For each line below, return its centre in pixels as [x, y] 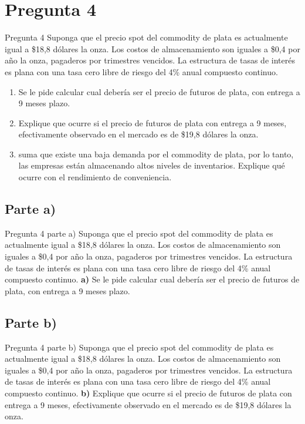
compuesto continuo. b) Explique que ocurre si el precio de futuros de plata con [148, 393]
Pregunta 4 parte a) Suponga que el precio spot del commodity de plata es [139, 233]
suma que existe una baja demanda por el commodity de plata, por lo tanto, [156, 154]
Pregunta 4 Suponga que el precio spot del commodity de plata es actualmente [146, 37]
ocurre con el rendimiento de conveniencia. [95, 177]
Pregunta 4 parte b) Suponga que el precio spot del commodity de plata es [139, 347]
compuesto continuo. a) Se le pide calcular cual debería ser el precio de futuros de [152, 279]
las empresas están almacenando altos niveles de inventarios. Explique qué [152, 165]
